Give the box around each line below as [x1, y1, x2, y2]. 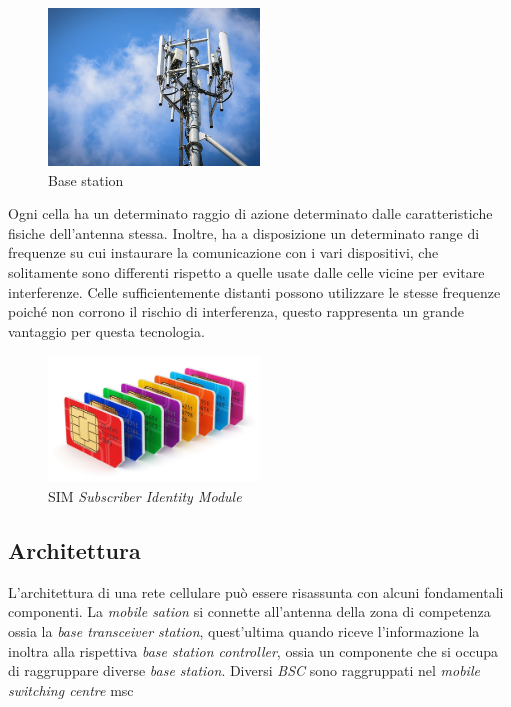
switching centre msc [8, 679, 134, 700]
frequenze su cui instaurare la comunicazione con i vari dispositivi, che [8, 242, 439, 263]
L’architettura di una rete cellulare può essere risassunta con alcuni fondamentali [8, 581, 504, 602]
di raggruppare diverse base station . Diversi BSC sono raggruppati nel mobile [8, 660, 480, 681]
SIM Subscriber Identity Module [48, 485, 242, 506]
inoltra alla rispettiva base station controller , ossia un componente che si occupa [8, 640, 498, 661]
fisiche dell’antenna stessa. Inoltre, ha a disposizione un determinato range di [8, 222, 480, 243]
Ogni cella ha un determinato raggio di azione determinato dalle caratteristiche [8, 203, 493, 224]
